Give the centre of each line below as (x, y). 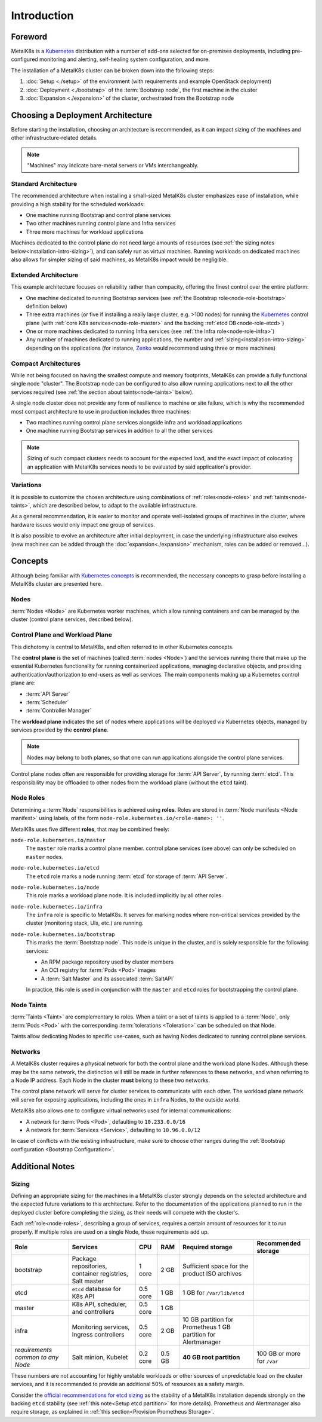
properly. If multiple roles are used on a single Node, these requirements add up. (110, 1232)
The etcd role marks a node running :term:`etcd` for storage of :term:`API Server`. (127, 876)
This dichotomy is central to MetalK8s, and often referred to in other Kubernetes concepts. (122, 647)
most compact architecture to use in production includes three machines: (101, 411)
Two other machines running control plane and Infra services (101, 224)
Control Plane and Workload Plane (62, 635)
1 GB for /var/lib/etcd (213, 1292)
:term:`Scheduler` (47, 702)
